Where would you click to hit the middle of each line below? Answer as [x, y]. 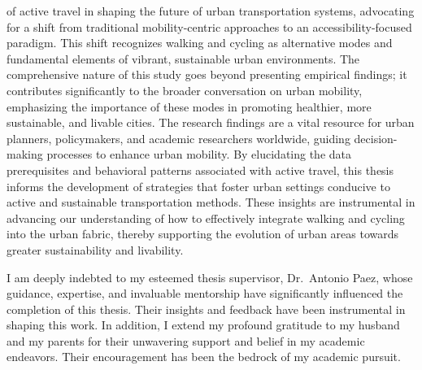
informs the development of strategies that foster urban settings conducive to [198, 186]
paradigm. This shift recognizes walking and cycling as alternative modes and [200, 43]
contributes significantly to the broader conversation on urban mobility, [185, 90]
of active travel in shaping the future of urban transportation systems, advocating [211, 11]
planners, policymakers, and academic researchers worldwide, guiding [178, 138]
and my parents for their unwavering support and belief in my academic [186, 340]
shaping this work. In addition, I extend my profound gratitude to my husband [203, 325]
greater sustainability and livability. [95, 249]
